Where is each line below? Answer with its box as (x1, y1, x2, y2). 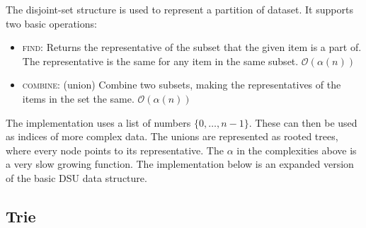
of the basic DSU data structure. (6, 170, 147, 185)
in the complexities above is (236, 142, 357, 157)
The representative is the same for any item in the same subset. (22, 53, 299, 68)
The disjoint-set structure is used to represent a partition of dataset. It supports (6, 2, 353, 16)
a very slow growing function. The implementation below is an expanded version (6, 156, 354, 171)
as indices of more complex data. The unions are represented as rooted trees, (6, 129, 338, 144)
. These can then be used (248, 115, 358, 130)
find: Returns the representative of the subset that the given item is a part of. (22, 40, 362, 55)
